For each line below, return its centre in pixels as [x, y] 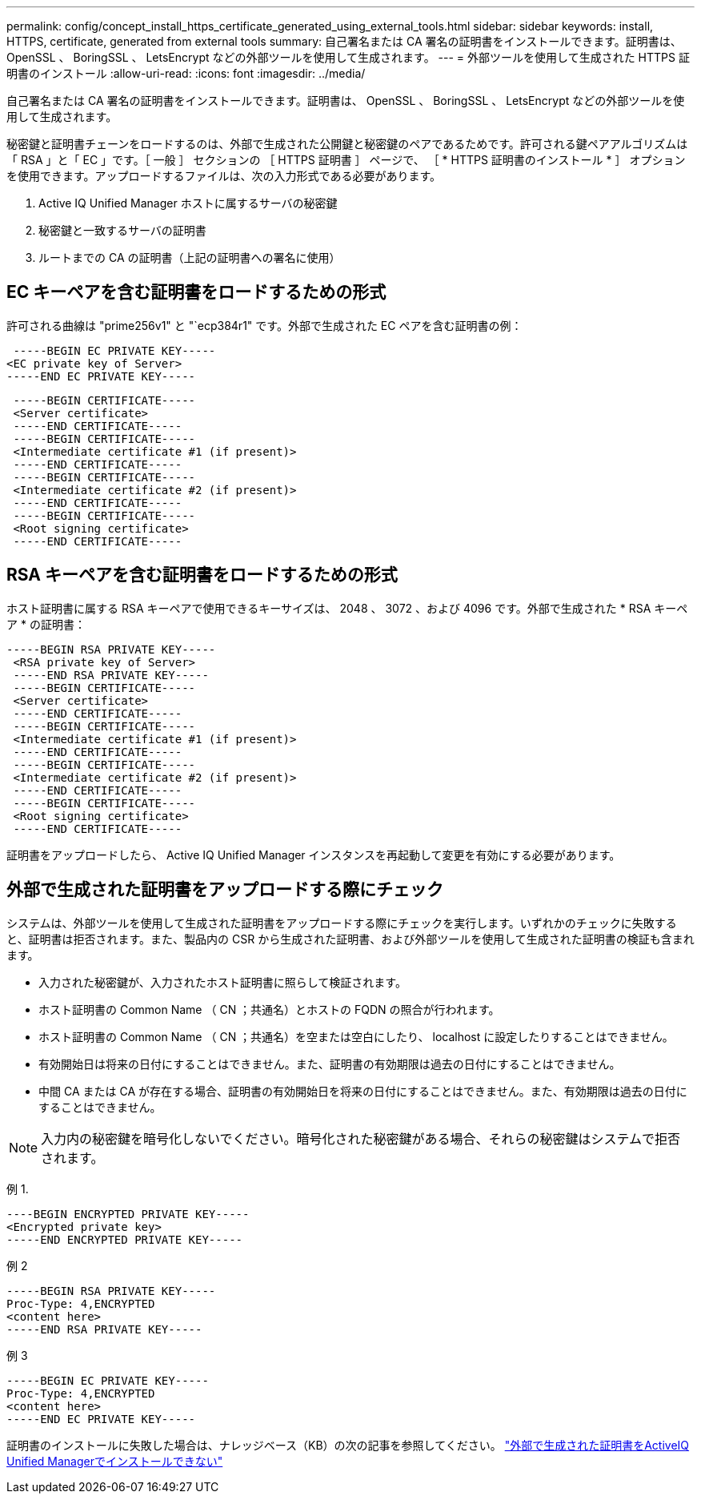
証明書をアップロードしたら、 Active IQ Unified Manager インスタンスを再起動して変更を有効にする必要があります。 [314, 855]
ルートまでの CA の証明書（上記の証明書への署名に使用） [190, 257]
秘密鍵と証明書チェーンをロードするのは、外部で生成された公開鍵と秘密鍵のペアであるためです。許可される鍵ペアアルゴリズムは [347, 144]
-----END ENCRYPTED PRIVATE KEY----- [125, 1239]
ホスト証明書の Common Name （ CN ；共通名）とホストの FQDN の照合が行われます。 [269, 1009]
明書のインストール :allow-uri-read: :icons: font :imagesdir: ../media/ [186, 73]
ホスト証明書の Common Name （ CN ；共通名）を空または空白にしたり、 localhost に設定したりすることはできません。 [356, 1036]
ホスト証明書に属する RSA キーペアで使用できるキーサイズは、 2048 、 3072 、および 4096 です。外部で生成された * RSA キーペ [347, 608]
